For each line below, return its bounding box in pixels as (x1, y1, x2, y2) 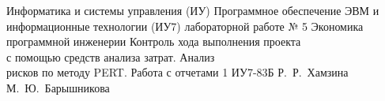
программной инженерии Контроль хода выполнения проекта (6, 33, 301, 50)
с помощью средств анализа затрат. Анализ (6, 48, 215, 65)
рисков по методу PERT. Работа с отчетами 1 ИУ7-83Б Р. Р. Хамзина (6, 64, 349, 80)
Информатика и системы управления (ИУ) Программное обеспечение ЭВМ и (6, 2, 379, 18)
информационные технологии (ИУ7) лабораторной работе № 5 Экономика (6, 17, 364, 34)
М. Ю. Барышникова (6, 79, 110, 95)
